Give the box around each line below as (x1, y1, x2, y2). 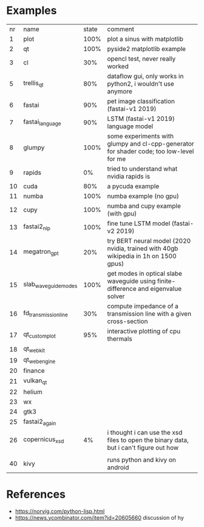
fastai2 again (23, 417, 56, 427)
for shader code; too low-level (107, 147, 194, 155)
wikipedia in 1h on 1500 (107, 251, 177, 260)
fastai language (23, 118, 62, 127)
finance (23, 367, 45, 375)
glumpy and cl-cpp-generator (107, 139, 194, 148)
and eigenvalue (137, 284, 182, 293)
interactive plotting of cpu (107, 327, 181, 335)
